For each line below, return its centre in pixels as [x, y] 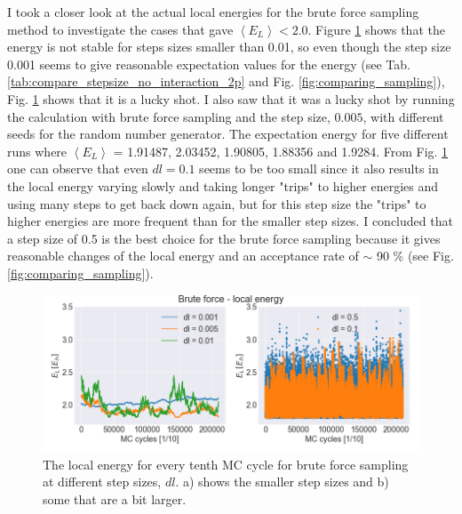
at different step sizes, [102, 482]
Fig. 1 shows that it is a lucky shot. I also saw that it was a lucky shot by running [231, 98]
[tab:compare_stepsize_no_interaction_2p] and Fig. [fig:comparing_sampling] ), [226, 81]
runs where [37, 151]
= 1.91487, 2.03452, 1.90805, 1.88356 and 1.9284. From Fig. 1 [281, 151]
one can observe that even [78, 169]
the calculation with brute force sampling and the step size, [169, 116]
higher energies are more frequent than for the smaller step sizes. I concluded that [230, 221]
